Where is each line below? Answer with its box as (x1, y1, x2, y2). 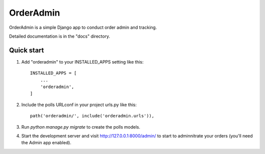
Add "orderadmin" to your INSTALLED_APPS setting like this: (21, 59, 144, 65)
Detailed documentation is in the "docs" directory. (9, 33, 110, 39)
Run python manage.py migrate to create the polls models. (21, 124, 140, 130)
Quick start (9, 46, 44, 54)
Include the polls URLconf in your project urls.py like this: (21, 102, 137, 108)
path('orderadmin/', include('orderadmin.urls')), (30, 113, 155, 119)
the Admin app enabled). (21, 140, 72, 146)
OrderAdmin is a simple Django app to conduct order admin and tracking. (9, 24, 157, 30)
